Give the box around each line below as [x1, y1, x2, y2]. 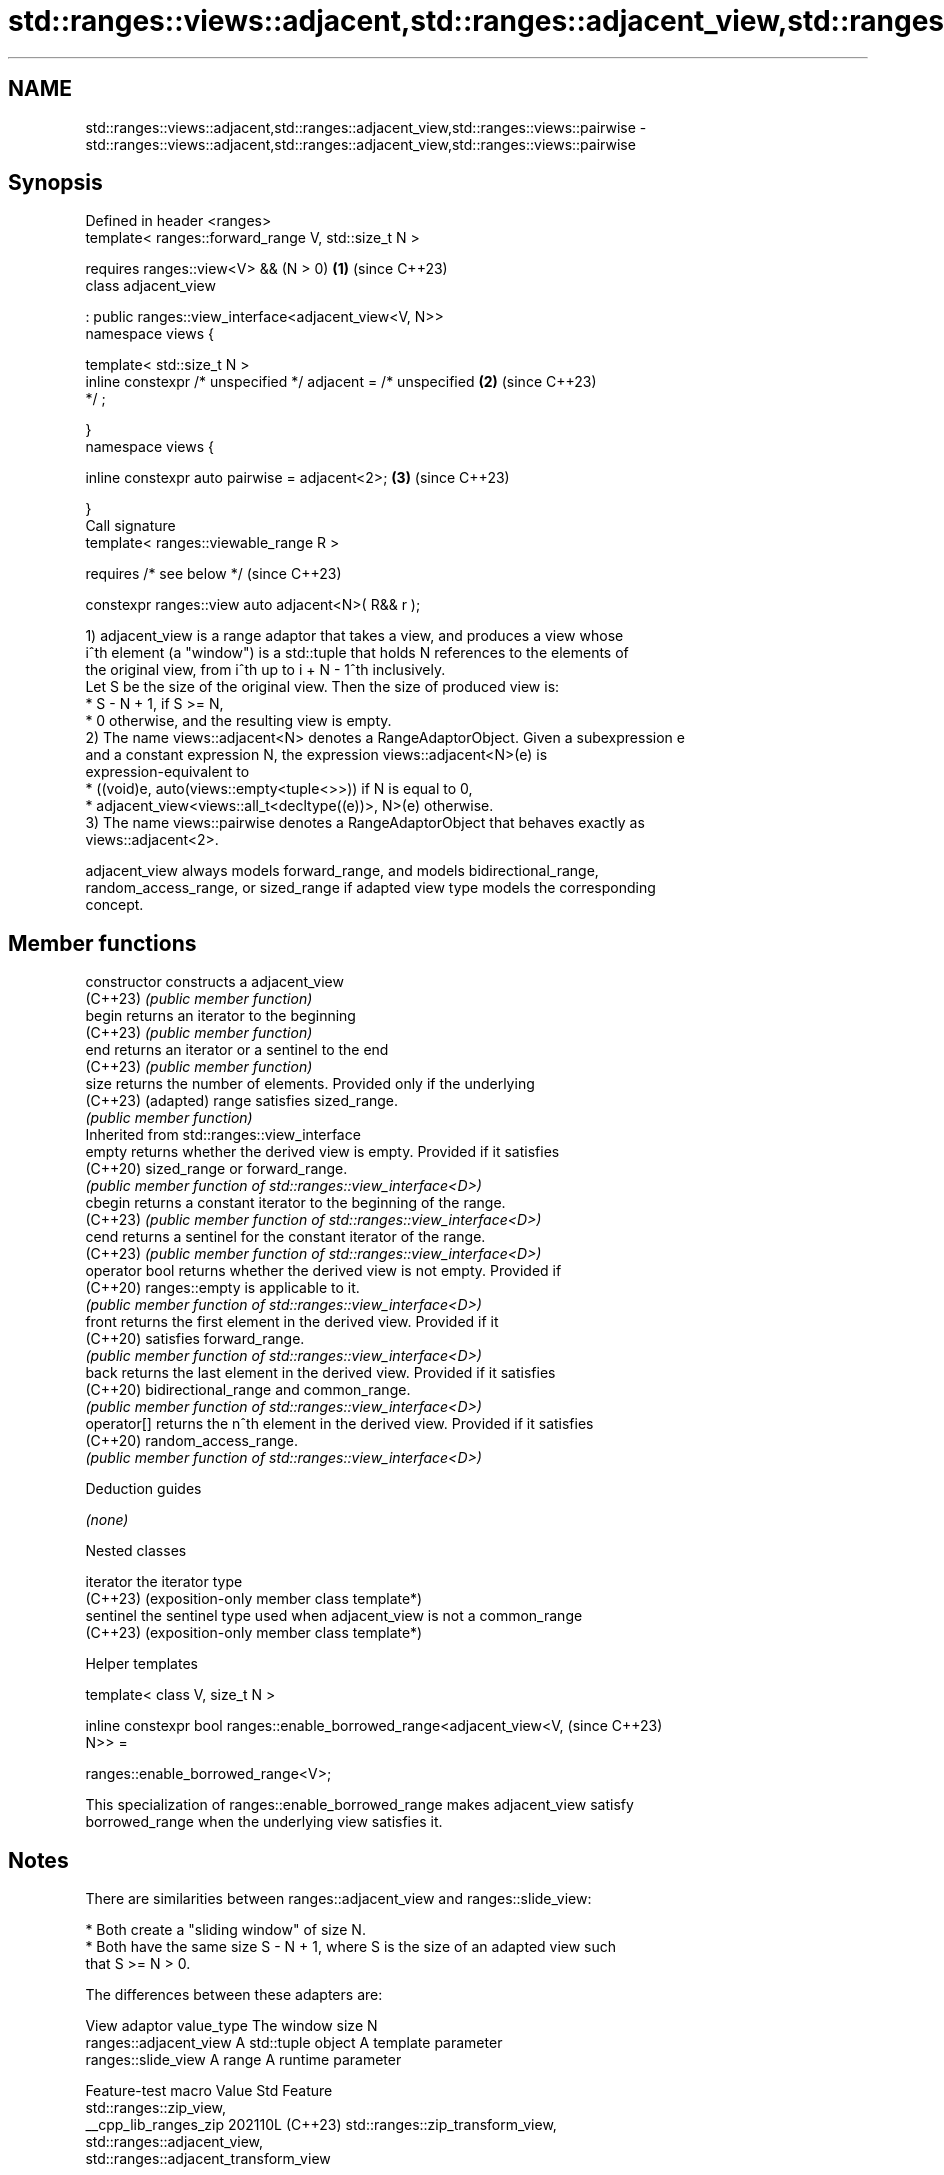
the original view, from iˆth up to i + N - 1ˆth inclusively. [85, 661, 446, 679]
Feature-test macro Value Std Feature [85, 2082, 333, 2100]
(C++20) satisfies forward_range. [85, 1330, 305, 1348]
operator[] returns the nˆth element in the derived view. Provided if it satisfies [85, 1415, 594, 1433]
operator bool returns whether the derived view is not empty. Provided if [85, 1262, 562, 1280]
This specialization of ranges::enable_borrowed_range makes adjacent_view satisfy [85, 1796, 634, 1814]
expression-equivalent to [85, 763, 250, 781]
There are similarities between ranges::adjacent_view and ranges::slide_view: [85, 1890, 592, 1908]
